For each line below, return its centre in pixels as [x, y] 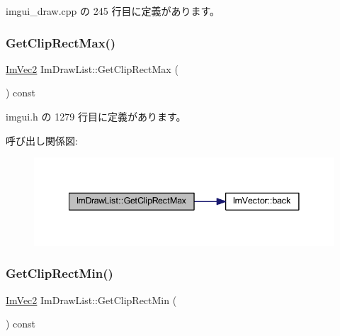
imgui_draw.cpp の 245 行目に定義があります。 [113, 11]
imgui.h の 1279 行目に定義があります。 [96, 116]
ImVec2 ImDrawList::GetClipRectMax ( [92, 68]
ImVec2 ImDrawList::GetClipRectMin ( [91, 299]
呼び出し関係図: [42, 140]
